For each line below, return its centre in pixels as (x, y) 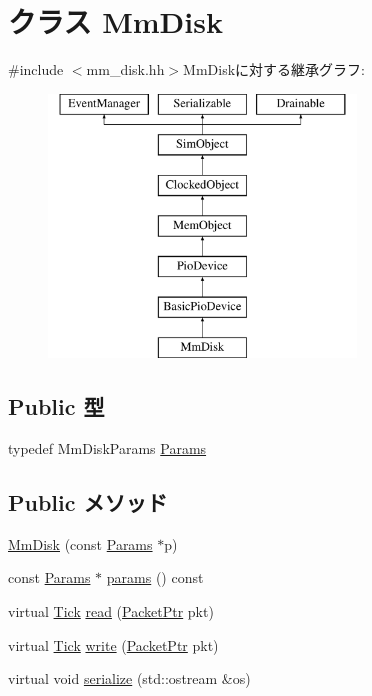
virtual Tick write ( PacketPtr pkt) (113, 644)
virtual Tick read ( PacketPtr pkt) (111, 611)
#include (36, 69)
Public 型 (56, 406)
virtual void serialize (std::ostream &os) (129, 678)
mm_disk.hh (125, 69)
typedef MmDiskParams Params (107, 448)
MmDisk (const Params (80, 543)
